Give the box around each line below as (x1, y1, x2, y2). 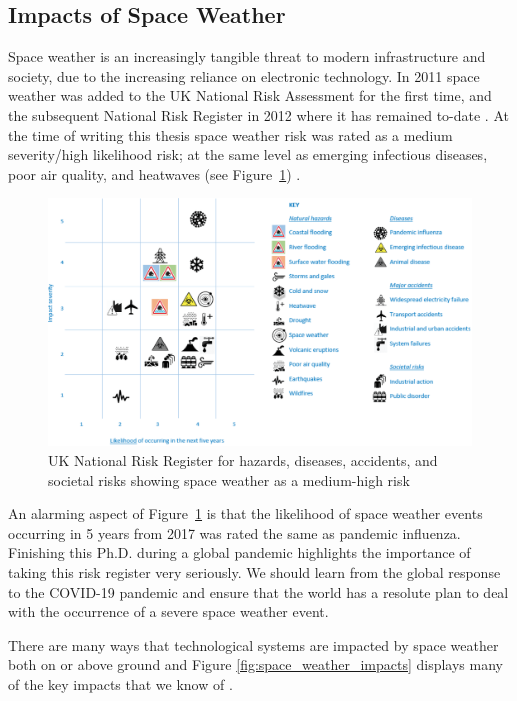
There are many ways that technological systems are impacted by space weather (8, 634, 499, 655)
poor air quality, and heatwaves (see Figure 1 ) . (8, 163, 301, 184)
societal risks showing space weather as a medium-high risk (48, 469, 410, 490)
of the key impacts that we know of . (8, 673, 233, 694)
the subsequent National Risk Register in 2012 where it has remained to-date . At (8, 104, 509, 125)
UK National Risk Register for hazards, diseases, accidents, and (48, 449, 438, 470)
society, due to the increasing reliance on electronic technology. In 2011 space (8, 65, 480, 86)
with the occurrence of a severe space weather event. (8, 601, 329, 622)
